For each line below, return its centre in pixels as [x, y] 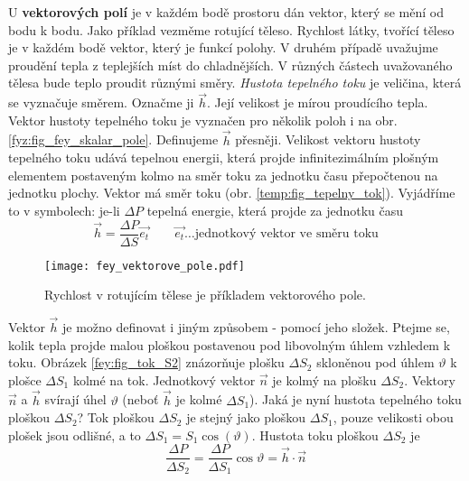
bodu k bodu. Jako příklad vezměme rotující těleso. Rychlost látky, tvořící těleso [231, 29]
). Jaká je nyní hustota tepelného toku [356, 399]
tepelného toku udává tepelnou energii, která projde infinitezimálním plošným [224, 157]
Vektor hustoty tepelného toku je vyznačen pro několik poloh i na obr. [203, 120]
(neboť [141, 399]
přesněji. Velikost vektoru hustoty [328, 139]
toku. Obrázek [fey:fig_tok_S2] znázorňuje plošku [146, 362]
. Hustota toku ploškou [315, 435]
